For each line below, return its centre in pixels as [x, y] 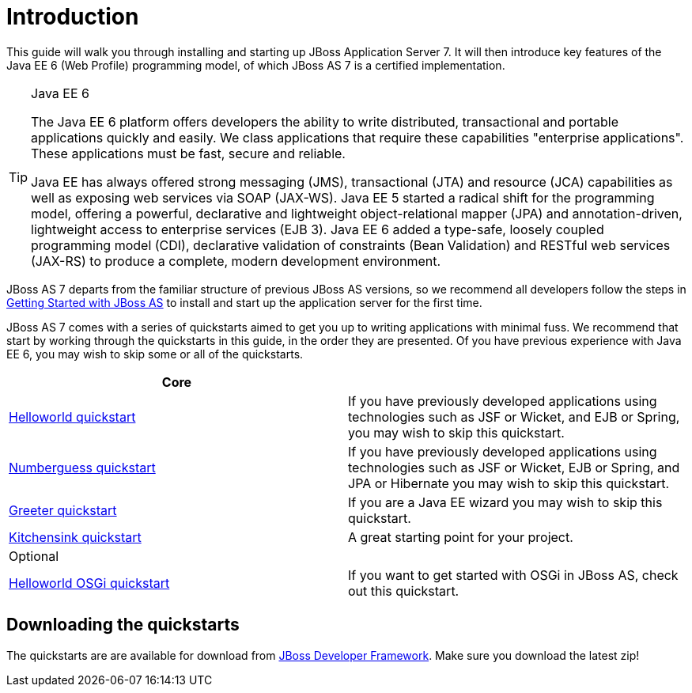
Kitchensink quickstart [75, 537]
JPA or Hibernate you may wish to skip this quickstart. [509, 483]
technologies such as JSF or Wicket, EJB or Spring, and [514, 467]
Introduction [73, 17]
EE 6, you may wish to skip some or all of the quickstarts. [155, 354]
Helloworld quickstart [72, 417]
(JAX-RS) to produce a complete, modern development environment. [236, 261]
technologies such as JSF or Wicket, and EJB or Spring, [514, 417]
